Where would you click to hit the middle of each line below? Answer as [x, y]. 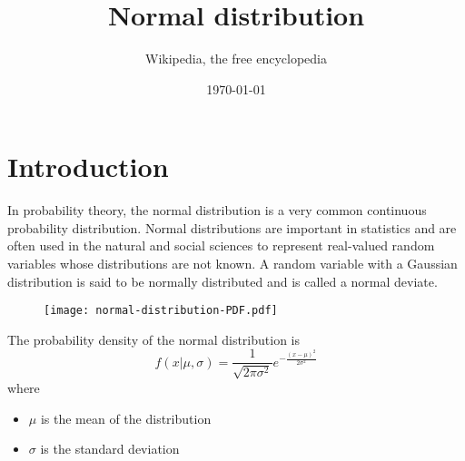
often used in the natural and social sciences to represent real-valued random [221, 245]
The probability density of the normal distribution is [154, 339]
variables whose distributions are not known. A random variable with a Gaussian [232, 264]
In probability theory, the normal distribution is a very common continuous [217, 210]
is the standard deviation [110, 449]
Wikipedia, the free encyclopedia [236, 59]
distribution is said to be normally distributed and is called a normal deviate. [223, 281]
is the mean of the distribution [126, 418]
